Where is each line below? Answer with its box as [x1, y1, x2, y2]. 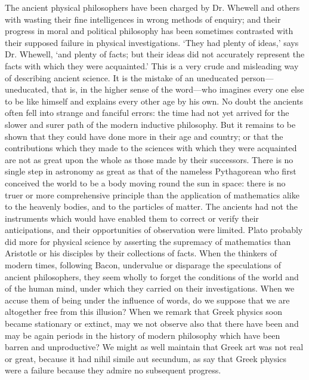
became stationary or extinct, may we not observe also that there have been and [5, 317, 299, 330]
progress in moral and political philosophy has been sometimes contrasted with [5, 24, 293, 37]
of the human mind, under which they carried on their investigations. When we [5, 282, 295, 295]
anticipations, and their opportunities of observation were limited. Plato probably [5, 223, 303, 236]
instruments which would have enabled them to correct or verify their [5, 212, 259, 224]
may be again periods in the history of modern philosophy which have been [5, 329, 280, 341]
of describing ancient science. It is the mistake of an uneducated [5, 71, 239, 84]
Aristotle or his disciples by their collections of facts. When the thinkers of [5, 247, 277, 259]
